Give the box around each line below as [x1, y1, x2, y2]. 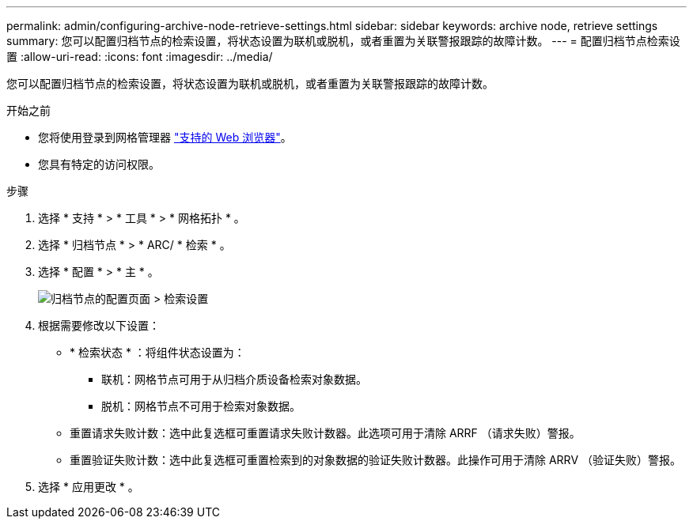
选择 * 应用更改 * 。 [38, 480, 139, 493]
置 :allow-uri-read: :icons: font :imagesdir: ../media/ [6, 50, 273, 63]
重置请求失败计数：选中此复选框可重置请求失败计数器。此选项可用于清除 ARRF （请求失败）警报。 [70, 426, 581, 440]
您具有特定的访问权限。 [38, 157, 160, 171]
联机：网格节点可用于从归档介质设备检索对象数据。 [101, 372, 367, 386]
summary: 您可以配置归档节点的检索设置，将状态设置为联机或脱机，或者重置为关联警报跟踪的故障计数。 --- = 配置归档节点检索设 [6, 34, 680, 47]
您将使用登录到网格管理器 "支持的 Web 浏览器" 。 [38, 130, 292, 144]
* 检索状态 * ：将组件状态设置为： [70, 346, 245, 359]
